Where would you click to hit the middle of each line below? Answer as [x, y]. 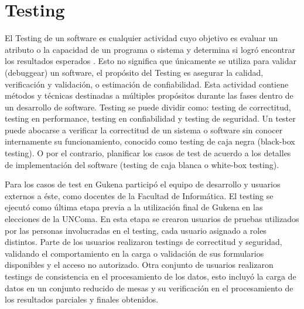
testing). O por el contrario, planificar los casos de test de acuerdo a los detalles [148, 153]
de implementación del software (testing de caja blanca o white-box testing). [142, 164]
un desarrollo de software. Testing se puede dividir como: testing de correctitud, [148, 107]
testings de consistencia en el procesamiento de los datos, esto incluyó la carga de [151, 276]
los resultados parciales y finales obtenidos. [82, 299]
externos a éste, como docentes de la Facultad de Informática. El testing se [139, 195]
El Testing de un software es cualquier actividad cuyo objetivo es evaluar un [141, 38]
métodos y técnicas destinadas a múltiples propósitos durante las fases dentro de [149, 95]
